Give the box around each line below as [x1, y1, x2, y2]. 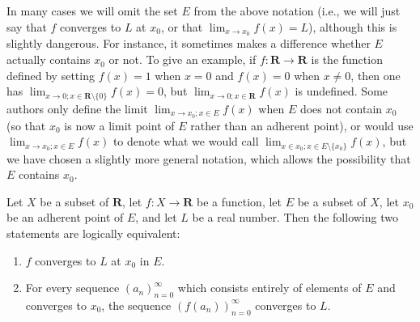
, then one [350, 66, 401, 83]
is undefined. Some [295, 83, 388, 100]
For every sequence [25, 279, 120, 296]
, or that [160, 18, 203, 35]
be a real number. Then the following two [192, 209, 398, 226]
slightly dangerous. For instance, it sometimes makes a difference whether [6, 35, 371, 52]
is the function [311, 51, 383, 68]
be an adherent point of [6, 209, 124, 226]
